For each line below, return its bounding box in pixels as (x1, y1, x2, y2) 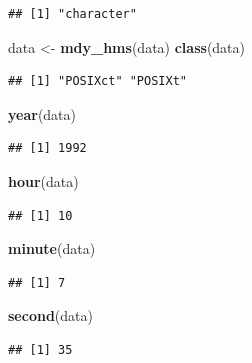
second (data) (8, 305, 93, 326)
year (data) (8, 103, 77, 124)
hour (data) (8, 170, 79, 191)
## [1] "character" (8, 7, 137, 21)
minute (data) (8, 238, 96, 259)
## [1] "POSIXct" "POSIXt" (8, 74, 187, 89)
